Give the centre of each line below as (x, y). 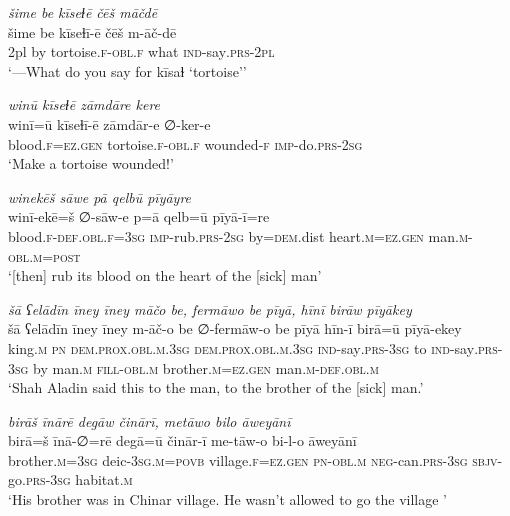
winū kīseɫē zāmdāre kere (84, 104)
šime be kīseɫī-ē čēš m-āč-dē (92, 31)
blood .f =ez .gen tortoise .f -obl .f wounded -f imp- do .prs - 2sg (185, 143)
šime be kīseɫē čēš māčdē (83, 12)
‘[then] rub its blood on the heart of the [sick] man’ (165, 275)
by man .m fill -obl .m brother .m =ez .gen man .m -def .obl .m (206, 367)
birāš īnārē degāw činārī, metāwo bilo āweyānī (149, 420)
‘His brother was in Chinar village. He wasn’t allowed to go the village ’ (227, 499)
